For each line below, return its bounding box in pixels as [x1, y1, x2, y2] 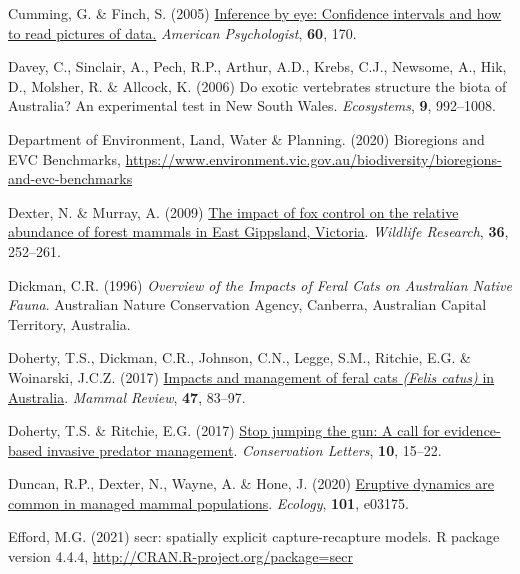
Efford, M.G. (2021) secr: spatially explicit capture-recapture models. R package [8, 526, 500, 547]
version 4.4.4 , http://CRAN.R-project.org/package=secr [8, 546, 353, 567]
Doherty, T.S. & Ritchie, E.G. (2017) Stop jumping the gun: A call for [8, 420, 440, 441]
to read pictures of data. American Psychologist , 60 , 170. [8, 22, 357, 43]
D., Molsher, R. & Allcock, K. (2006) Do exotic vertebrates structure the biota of [8, 75, 507, 96]
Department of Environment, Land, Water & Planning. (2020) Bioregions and [8, 128, 485, 149]
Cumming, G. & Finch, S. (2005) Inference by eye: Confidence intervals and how [8, 3, 502, 23]
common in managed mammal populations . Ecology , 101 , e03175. [8, 492, 409, 513]
